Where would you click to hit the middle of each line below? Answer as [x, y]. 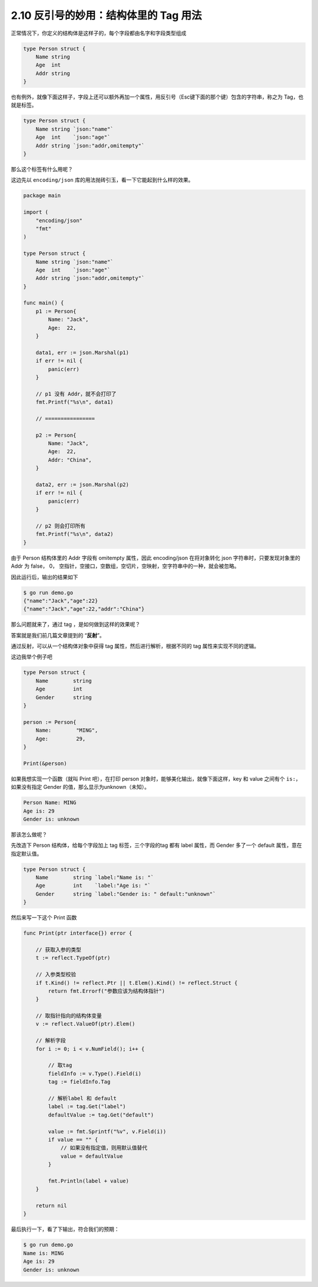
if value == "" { [73, 1139]
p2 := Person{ [56, 435]
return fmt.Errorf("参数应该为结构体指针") [107, 991]
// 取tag [60, 1065]
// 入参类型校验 [56, 975]
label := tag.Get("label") [87, 1107]
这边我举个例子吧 [32, 657]
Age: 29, [61, 739]
